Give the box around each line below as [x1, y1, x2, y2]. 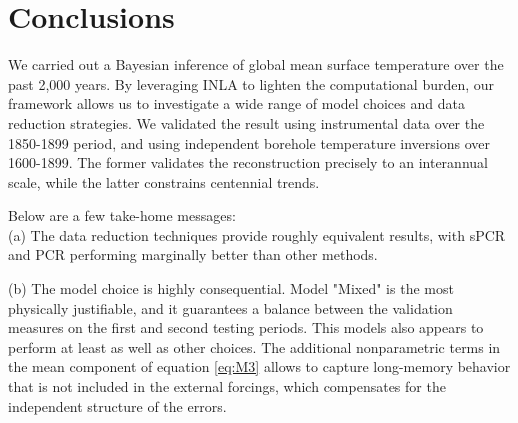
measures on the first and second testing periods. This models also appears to [8, 317, 484, 338]
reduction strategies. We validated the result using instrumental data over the [8, 112, 485, 133]
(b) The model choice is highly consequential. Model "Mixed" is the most [8, 278, 454, 299]
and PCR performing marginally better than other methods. [8, 244, 378, 265]
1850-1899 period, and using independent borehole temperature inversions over [8, 132, 490, 153]
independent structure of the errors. [8, 395, 227, 416]
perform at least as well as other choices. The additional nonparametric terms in [8, 336, 501, 357]
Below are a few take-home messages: [8, 205, 236, 226]
